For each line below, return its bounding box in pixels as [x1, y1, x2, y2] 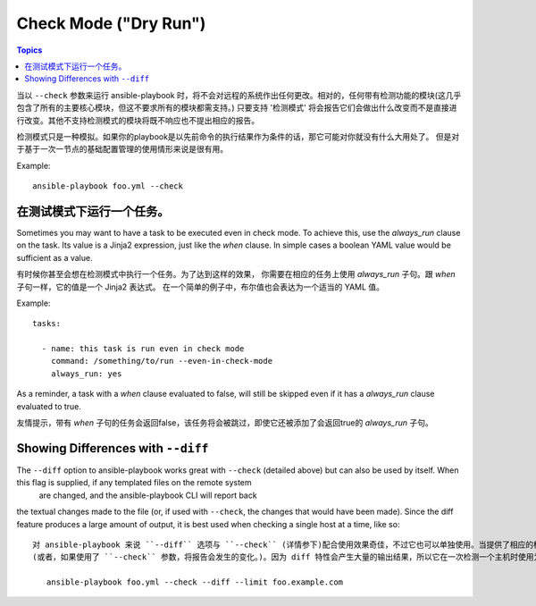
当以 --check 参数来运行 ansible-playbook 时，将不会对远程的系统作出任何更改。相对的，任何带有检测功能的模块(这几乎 [16, 89, 462, 100]
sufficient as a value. [16, 252, 93, 263]
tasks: [32, 318, 62, 329]
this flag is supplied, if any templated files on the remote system [16, 477, 252, 488]
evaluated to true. [16, 400, 82, 411]
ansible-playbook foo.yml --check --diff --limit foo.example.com [46, 577, 344, 587]
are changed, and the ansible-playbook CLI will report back [38, 490, 258, 501]
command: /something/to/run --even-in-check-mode [50, 356, 272, 366]
